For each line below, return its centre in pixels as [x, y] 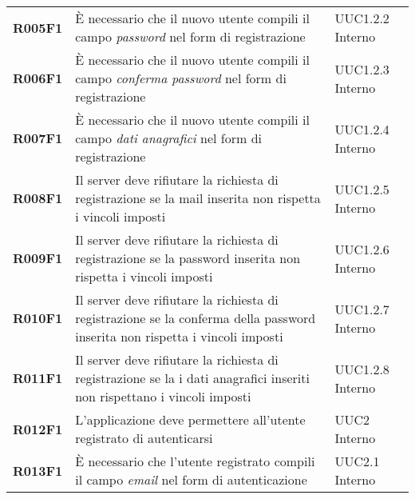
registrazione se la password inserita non [188, 258]
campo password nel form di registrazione [190, 36]
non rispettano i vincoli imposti [163, 396]
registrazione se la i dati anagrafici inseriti [192, 378]
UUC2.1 [357, 461]
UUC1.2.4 [362, 129]
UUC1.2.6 [362, 249]
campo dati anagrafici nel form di [168, 138]
